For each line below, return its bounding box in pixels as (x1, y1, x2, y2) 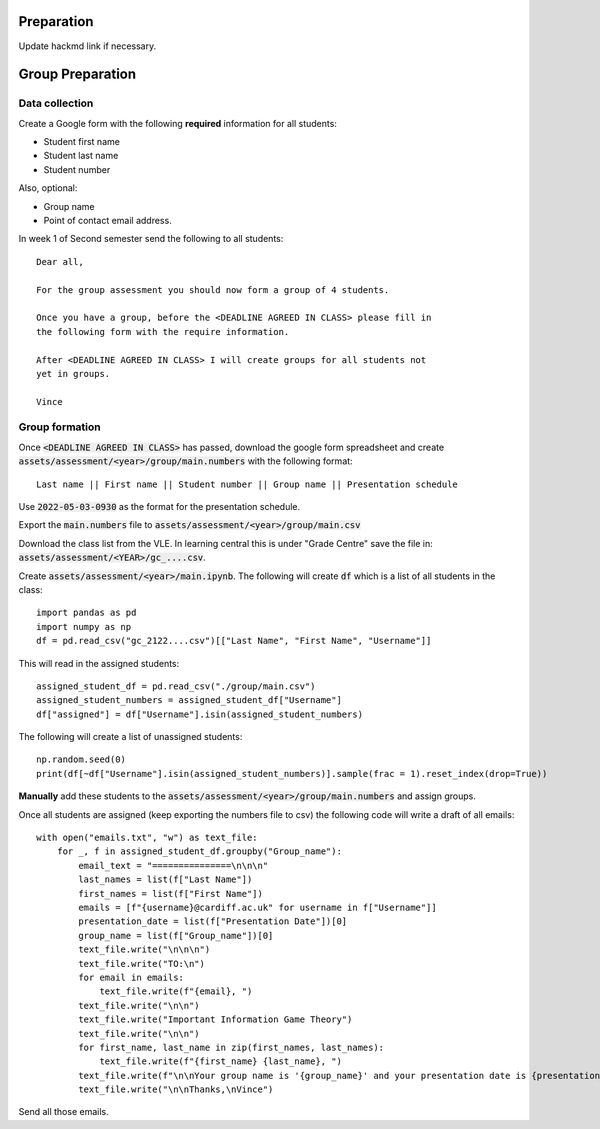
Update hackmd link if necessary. (18, 40, 157, 52)
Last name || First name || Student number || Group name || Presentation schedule (36, 478, 459, 490)
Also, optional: (18, 182, 78, 194)
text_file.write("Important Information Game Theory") (78, 1014, 353, 1025)
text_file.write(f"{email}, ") (99, 986, 253, 997)
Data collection (18, 96, 94, 110)
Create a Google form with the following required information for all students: (18, 117, 337, 129)
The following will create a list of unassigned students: (18, 731, 243, 743)
